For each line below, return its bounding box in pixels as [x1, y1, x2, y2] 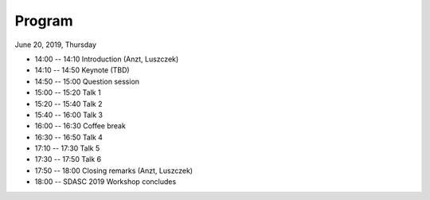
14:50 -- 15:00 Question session [34, 76, 139, 86]
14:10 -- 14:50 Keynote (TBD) [34, 65, 131, 75]
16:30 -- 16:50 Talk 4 [34, 132, 104, 142]
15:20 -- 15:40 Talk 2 [34, 99, 103, 108]
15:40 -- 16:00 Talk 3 [34, 110, 104, 120]
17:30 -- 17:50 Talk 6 [34, 155, 102, 164]
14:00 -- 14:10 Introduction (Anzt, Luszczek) [34, 54, 179, 64]
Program [14, 12, 73, 29]
